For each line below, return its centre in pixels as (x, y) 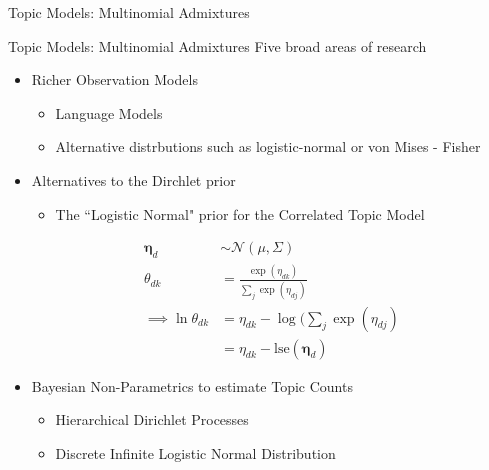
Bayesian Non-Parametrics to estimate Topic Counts (192, 385)
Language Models (109, 112)
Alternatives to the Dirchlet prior (133, 179)
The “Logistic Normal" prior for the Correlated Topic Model (240, 213)
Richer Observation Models (114, 79)
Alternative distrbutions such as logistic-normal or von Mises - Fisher (268, 146)
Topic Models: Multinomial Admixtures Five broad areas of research (217, 45)
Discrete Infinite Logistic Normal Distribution (195, 452)
